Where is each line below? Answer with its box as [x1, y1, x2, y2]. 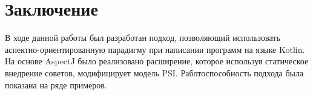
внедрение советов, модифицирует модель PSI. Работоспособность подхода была [5, 66, 304, 79]
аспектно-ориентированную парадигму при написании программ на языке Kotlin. [5, 43, 305, 55]
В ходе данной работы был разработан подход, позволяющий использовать [5, 31, 280, 44]
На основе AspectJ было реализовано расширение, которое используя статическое [5, 55, 309, 67]
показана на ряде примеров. [5, 78, 107, 91]
